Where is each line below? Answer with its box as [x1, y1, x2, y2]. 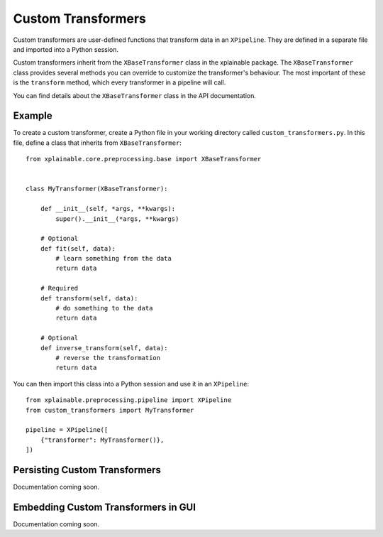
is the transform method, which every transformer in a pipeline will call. [13, 78, 226, 87]
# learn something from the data [55, 254, 172, 263]
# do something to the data [55, 304, 153, 313]
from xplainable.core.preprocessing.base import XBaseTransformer [26, 155, 262, 163]
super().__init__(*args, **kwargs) [55, 215, 179, 223]
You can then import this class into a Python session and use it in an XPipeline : [13, 379, 250, 388]
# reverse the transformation [55, 354, 161, 362]
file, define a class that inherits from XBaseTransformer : [13, 139, 182, 147]
